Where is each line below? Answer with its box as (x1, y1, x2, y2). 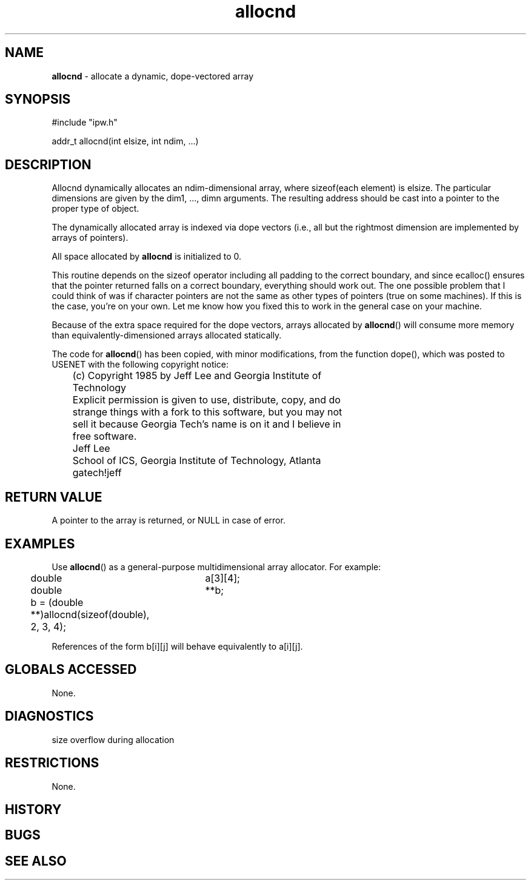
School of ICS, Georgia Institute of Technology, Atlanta (72, 454, 321, 467)
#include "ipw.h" (52, 117, 118, 128)
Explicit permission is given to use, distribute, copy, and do (72, 394, 341, 406)
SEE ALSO (5, 853, 67, 869)
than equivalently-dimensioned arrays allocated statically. (52, 330, 282, 341)
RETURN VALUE (5, 489, 102, 505)
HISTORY (5, 801, 62, 817)
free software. (72, 430, 137, 443)
